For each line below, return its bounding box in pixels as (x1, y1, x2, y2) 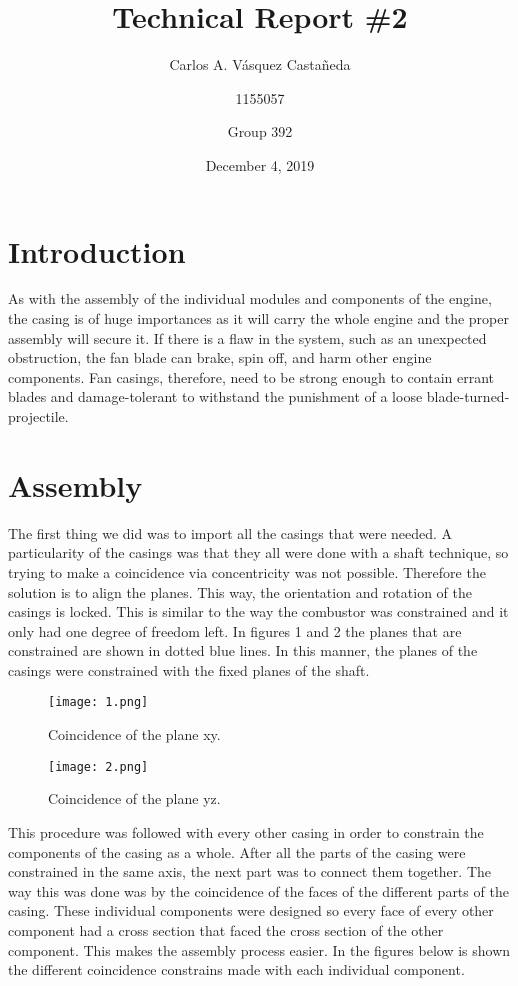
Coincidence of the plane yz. (48, 788, 221, 809)
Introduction (8, 230, 186, 271)
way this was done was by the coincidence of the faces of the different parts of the (8, 880, 509, 901)
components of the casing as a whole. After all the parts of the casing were (8, 841, 466, 862)
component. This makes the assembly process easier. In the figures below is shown (8, 939, 511, 960)
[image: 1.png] (48, 695, 149, 710)
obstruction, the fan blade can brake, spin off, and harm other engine (8, 347, 432, 368)
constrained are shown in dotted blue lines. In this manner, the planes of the (8, 640, 478, 661)
